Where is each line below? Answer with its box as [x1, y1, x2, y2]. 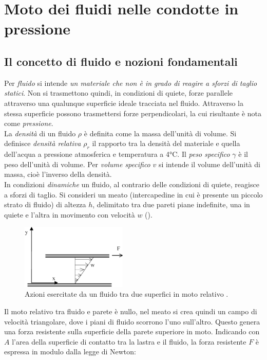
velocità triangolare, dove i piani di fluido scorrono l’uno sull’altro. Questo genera [4, 316, 260, 327]
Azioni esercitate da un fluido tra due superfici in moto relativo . [25, 289, 228, 299]
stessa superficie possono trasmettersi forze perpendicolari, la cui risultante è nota [4, 107, 262, 118]
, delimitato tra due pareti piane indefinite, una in [92, 199, 250, 210]
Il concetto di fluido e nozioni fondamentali [4, 53, 238, 69]
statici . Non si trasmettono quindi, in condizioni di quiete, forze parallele [4, 87, 233, 98]
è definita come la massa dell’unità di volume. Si [84, 128, 237, 138]
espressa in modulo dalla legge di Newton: [4, 346, 136, 357]
